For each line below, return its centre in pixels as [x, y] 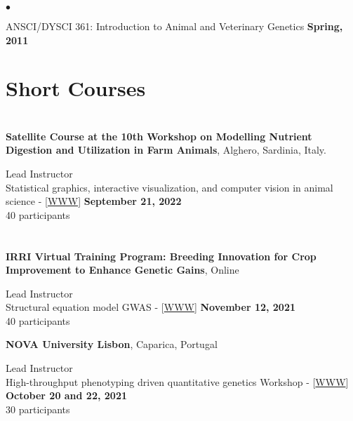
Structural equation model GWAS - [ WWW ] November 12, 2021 [151, 307]
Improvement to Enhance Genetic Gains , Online [122, 270]
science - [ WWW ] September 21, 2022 [94, 201]
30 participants [38, 409]
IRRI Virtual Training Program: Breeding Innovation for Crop [161, 256]
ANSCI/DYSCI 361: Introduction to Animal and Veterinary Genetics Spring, [174, 26]
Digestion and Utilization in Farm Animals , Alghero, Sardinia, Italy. [166, 150]
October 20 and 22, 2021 [66, 395]
